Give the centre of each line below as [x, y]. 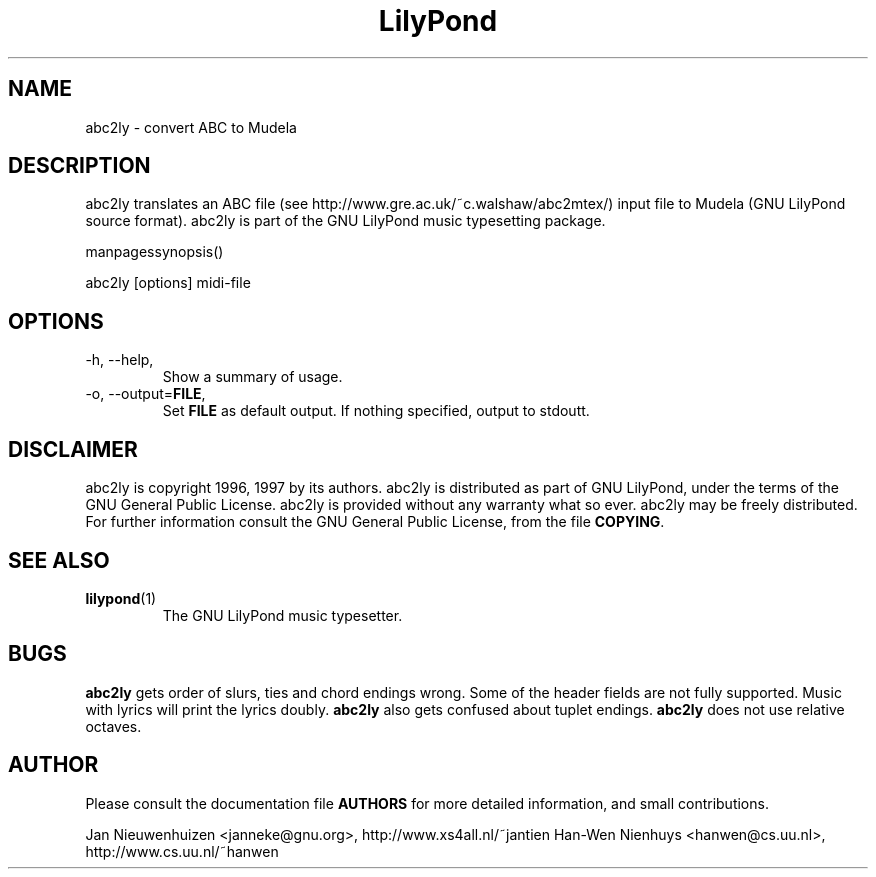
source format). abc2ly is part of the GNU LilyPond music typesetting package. [345, 221]
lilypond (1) [121, 598]
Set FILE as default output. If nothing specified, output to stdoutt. [376, 411]
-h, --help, [119, 360]
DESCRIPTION [79, 166]
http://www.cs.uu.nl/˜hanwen [182, 851]
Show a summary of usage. [252, 377]
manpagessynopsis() [154, 252]
